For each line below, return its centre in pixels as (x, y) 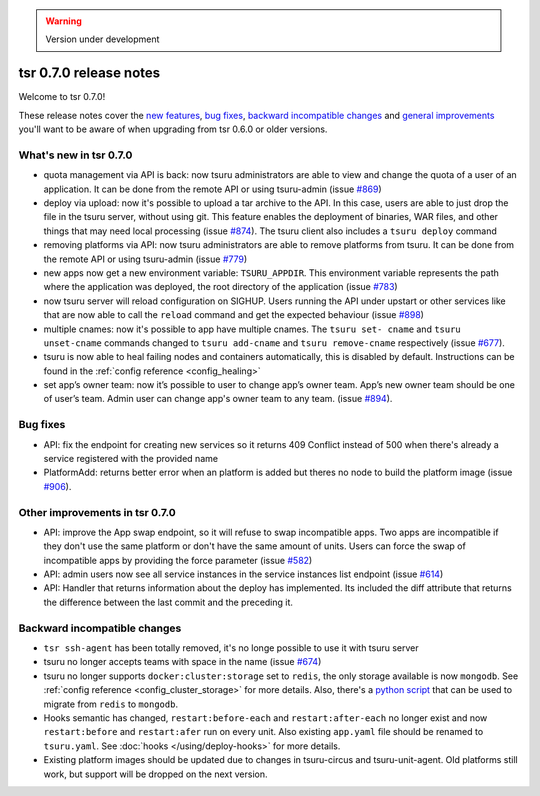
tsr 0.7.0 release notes (89, 73)
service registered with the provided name (131, 458)
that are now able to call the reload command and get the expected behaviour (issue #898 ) (234, 315)
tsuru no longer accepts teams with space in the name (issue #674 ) (182, 662)
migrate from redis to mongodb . (111, 704)
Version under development (102, 39)
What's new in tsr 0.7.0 (75, 155)
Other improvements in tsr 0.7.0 (97, 512)
